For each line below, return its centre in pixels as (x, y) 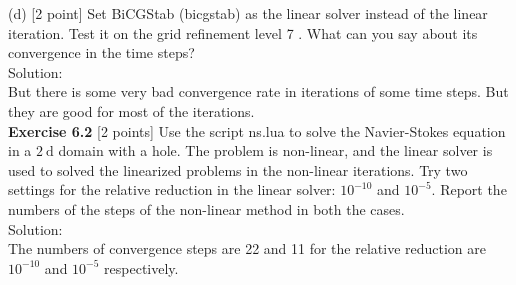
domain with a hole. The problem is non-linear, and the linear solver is (275, 150)
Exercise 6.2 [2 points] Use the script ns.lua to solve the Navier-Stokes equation (257, 130)
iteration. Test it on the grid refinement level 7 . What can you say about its (243, 32)
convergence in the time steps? (101, 52)
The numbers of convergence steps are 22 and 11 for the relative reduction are (247, 248)
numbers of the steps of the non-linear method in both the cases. (206, 208)
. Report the (469, 189)
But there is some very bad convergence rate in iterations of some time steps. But (258, 91)
